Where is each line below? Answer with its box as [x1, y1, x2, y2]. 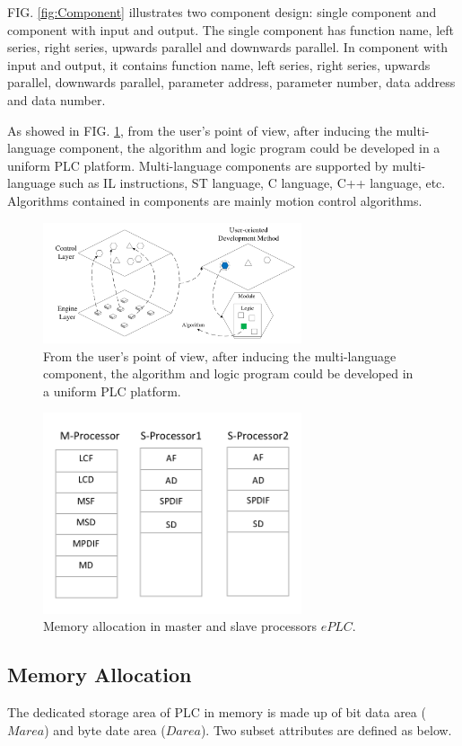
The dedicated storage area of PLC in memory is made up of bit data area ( [7, 703, 426, 722]
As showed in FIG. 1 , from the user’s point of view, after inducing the [7, 120, 392, 139]
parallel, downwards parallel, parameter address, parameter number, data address [7, 73, 456, 92]
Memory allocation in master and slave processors [43, 617, 318, 635]
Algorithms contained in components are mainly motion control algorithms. [7, 191, 423, 209]
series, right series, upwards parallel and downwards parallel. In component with [7, 38, 449, 57]
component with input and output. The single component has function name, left [7, 20, 454, 39]
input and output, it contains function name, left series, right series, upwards [7, 55, 431, 74]
